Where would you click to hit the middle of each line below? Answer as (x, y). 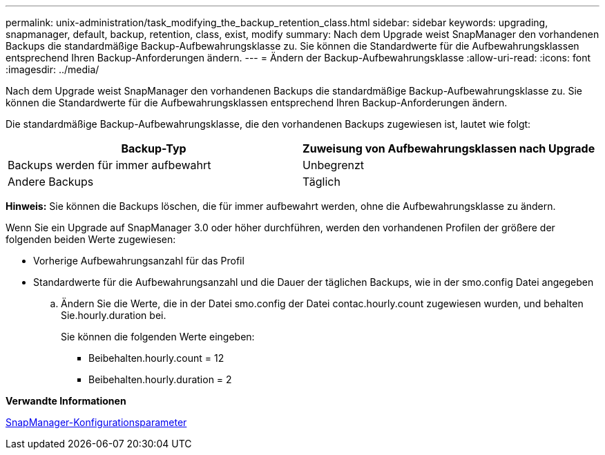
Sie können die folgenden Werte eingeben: (158, 337)
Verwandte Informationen (66, 401)
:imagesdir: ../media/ (52, 69)
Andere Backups (51, 182)
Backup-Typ (154, 148)
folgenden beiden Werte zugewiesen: (91, 239)
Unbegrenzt (334, 165)
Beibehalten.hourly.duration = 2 (160, 379)
